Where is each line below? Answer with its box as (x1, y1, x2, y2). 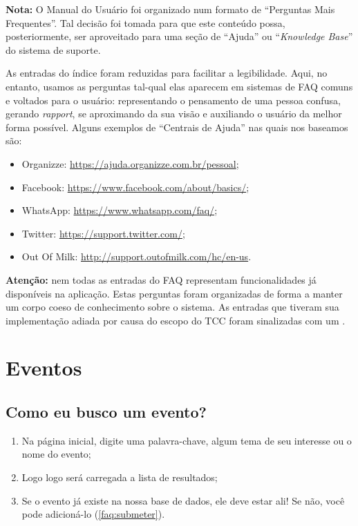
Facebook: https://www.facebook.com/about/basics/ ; (21, 179, 249, 194)
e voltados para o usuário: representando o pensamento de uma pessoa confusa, (6, 92, 341, 107)
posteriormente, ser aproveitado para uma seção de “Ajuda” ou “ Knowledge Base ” (6, 29, 353, 43)
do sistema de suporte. (6, 42, 101, 57)
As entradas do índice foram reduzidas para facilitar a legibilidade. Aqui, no (6, 66, 328, 80)
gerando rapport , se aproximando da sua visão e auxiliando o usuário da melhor (6, 106, 342, 121)
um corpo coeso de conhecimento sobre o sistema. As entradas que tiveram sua (6, 300, 339, 314)
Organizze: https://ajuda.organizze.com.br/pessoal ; (21, 156, 239, 171)
